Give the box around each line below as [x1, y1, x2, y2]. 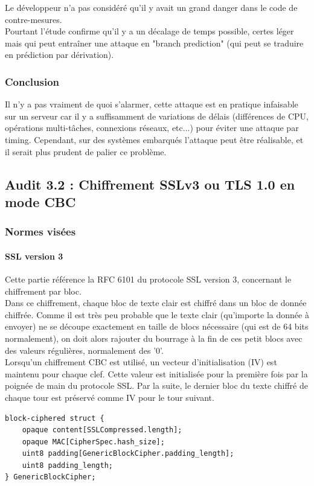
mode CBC [5, 192, 76, 211]
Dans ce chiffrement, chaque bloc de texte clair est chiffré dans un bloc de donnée [5, 296, 307, 309]
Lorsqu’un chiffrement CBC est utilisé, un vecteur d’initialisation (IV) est [5, 356, 277, 368]
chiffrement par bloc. [5, 284, 82, 297]
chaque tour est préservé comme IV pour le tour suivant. [5, 391, 214, 403]
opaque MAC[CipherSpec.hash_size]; [22, 437, 165, 446]
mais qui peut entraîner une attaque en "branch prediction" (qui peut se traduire [5, 36, 304, 49]
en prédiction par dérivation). [5, 48, 114, 61]
